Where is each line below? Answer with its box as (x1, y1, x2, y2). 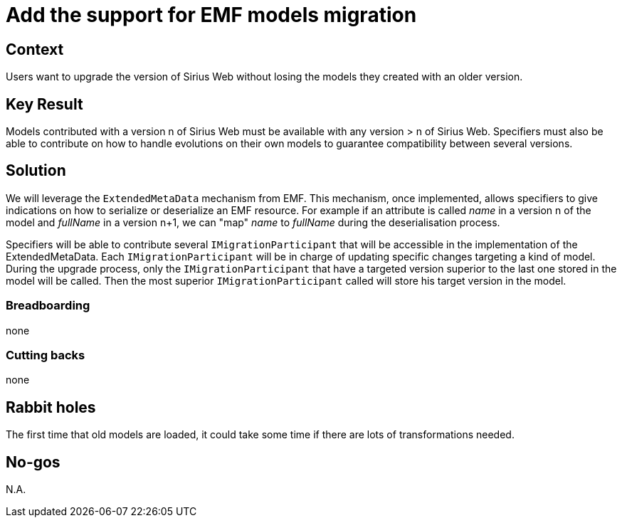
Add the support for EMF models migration (6, 3, 417, 27)
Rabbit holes (6, 398, 96, 416)
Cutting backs (6, 347, 85, 362)
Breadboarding (6, 298, 90, 313)
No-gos (6, 453, 60, 471)
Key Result (6, 95, 83, 113)
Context (6, 40, 64, 58)
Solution (6, 162, 66, 180)
